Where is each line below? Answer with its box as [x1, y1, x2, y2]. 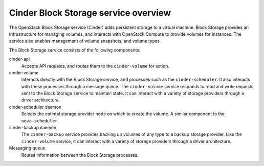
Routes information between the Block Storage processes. [21, 152, 139, 158]
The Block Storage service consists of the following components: [9, 47, 141, 53]
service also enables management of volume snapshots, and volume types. [9, 38, 161, 44]
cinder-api [9, 56, 30, 62]
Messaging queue [9, 145, 45, 151]
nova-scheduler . [21, 118, 59, 123]
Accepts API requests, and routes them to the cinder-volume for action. [21, 63, 170, 69]
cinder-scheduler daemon [9, 104, 62, 110]
